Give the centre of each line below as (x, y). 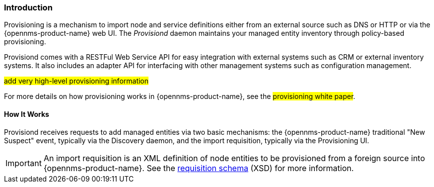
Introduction (28, 7)
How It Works (27, 114)
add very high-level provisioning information (76, 81)
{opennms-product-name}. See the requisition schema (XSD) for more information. (199, 168)
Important (24, 163)
